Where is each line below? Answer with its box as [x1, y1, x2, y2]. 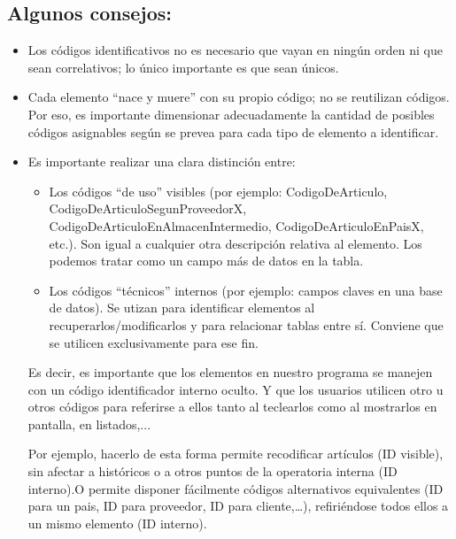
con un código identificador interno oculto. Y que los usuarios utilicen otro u [27, 380, 444, 398]
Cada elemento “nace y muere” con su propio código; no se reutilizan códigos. [27, 88, 450, 106]
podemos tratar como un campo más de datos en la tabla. [49, 251, 364, 270]
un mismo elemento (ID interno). [27, 513, 207, 532]
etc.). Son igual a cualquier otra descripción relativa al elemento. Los [49, 234, 422, 252]
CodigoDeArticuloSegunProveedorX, [49, 199, 247, 218]
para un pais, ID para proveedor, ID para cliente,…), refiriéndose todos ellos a [27, 497, 449, 515]
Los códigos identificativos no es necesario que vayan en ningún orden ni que [27, 41, 443, 59]
